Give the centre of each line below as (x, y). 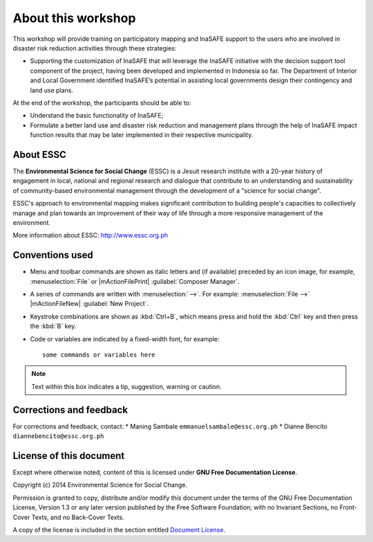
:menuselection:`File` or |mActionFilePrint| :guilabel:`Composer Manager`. (135, 281)
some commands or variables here (99, 354)
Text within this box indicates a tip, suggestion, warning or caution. (127, 386)
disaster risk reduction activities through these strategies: (95, 48)
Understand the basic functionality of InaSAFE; (97, 116)
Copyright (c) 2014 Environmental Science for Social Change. (100, 485)
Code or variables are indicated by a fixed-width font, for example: (125, 338)
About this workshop (74, 18)
